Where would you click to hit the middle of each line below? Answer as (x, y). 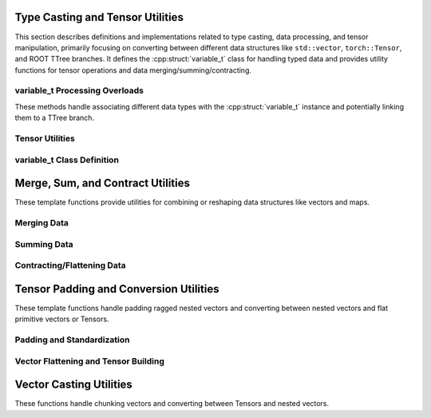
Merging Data (42, 223)
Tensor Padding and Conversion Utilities (117, 289)
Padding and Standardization (73, 340)
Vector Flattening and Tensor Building (90, 361)
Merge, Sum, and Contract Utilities (103, 183)
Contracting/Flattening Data (70, 265)
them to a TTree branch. (55, 118)
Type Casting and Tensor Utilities (99, 17)
